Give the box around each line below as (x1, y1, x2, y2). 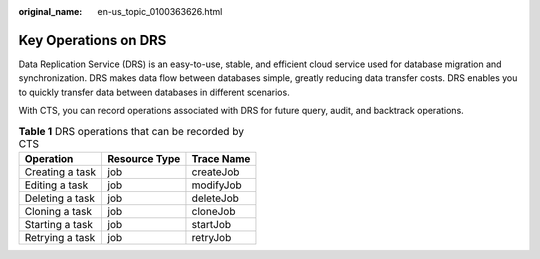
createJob (191, 165, 240, 179)
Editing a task (24, 178, 89, 192)
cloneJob (191, 204, 236, 218)
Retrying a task (24, 230, 96, 244)
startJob (191, 217, 232, 231)
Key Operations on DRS (18, 31, 167, 49)
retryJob (191, 230, 232, 244)
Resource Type (107, 151, 181, 165)
